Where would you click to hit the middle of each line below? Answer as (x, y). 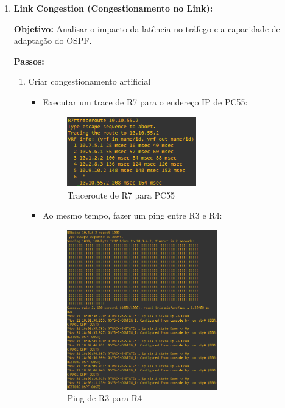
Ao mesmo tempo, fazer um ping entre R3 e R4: (132, 215)
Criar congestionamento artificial (90, 81)
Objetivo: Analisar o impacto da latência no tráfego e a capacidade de (147, 28)
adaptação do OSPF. (53, 40)
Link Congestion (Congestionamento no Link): (113, 8)
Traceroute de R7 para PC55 (121, 195)
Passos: (29, 61)
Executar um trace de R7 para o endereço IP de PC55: (145, 101)
